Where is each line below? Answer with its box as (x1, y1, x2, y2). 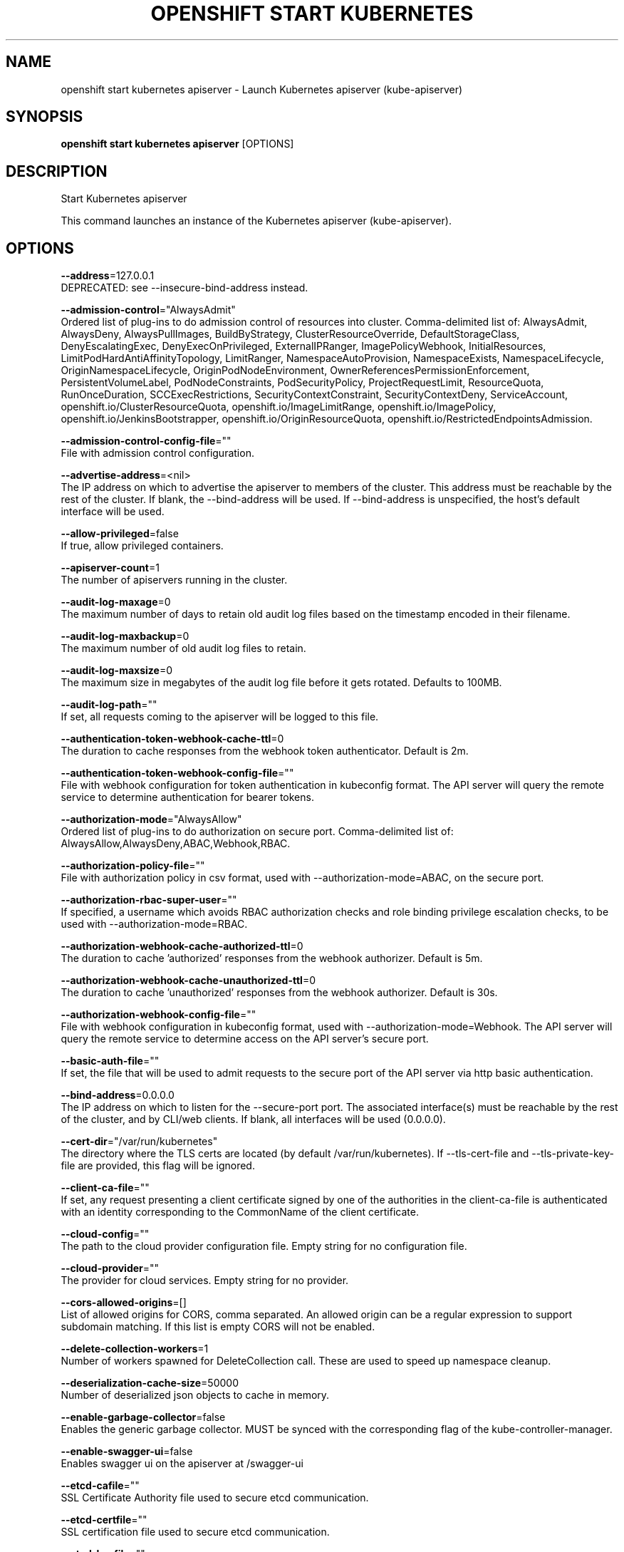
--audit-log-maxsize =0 (61, 664, 173, 677)
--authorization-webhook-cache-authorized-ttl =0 (61, 940, 303, 953)
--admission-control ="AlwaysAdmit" (61, 304, 236, 316)
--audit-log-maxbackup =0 (61, 630, 189, 643)
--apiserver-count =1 (61, 562, 160, 574)
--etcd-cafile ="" (61, 1479, 140, 1492)
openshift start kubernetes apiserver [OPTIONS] (61, 138, 294, 150)
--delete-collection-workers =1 (61, 1343, 209, 1355)
